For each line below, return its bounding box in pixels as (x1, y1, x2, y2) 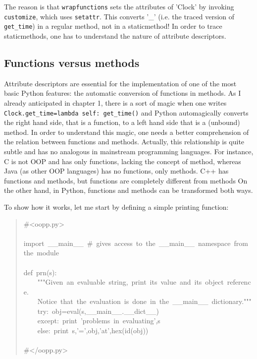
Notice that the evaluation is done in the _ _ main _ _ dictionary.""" (37, 296, 252, 306)
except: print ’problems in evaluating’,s (37, 315, 160, 326)
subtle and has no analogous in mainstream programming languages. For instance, (4, 146, 254, 156)
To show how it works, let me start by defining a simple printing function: (4, 201, 229, 212)
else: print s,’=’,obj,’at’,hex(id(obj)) (37, 325, 149, 336)
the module (23, 247, 59, 258)
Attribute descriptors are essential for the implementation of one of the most (4, 78, 237, 88)
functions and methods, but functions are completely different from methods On (4, 175, 248, 185)
